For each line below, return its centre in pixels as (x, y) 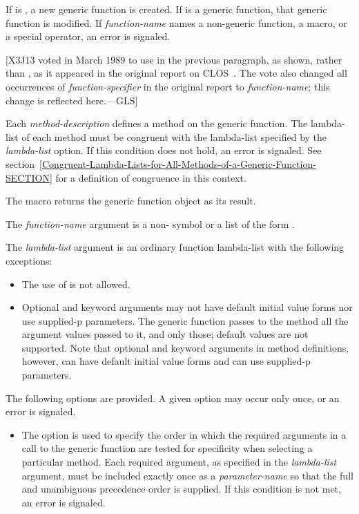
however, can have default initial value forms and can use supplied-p (166, 361)
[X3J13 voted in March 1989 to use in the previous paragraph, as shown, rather (174, 59)
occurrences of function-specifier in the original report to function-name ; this (168, 86)
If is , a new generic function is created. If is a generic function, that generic (166, 9)
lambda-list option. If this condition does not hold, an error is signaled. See (164, 150)
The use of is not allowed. (76, 284)
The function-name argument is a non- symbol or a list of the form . (150, 223)
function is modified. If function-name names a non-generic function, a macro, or (176, 22)
